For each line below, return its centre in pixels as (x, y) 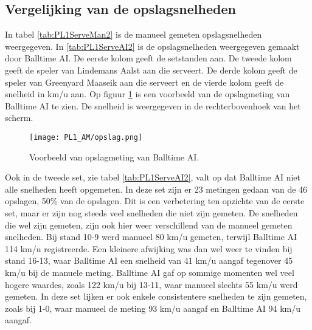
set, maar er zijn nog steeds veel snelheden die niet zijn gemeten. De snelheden (151, 212)
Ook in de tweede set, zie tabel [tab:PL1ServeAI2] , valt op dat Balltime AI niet (153, 177)
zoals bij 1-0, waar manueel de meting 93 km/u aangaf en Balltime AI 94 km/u (153, 308)
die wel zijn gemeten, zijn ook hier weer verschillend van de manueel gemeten (149, 225)
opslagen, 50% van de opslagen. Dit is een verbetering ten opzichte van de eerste (155, 201)
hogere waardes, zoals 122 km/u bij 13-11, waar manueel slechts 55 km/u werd (151, 284)
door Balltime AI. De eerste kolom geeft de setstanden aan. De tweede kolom (148, 58)
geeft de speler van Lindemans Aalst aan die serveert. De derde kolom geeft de (151, 70)
